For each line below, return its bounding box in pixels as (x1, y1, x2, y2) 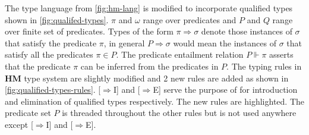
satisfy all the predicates (5, 48, 93, 61)
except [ (5, 118, 33, 130)
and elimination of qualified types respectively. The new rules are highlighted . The (5, 95, 305, 107)
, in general (103, 36, 145, 49)
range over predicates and (143, 13, 237, 26)
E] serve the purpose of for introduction (153, 83, 298, 96)
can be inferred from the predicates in (80, 59, 219, 72)
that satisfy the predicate (5, 36, 97, 49)
